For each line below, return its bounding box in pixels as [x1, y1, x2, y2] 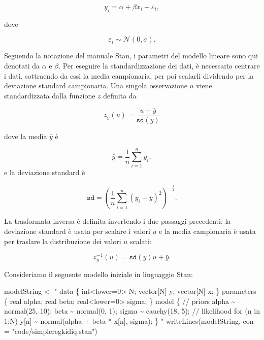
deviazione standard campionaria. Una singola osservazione [4, 80, 187, 91]
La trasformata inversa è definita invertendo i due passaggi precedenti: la [4, 216, 231, 226]
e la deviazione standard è [4, 167, 85, 178]
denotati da [4, 60, 40, 71]
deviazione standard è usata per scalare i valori [4, 225, 150, 236]
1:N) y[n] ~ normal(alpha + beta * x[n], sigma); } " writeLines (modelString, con [4, 316, 254, 326]
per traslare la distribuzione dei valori [4, 235, 121, 246]
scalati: [129, 235, 152, 246]
